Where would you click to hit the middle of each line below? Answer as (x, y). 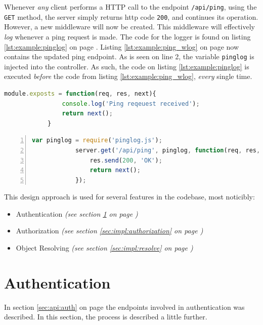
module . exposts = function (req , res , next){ (80, 93)
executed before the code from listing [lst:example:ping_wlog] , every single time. (128, 76)
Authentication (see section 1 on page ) (77, 213)
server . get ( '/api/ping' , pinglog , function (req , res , (168, 150)
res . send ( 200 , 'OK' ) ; (126, 160)
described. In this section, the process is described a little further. (106, 317)
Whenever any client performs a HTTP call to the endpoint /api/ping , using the (130, 7)
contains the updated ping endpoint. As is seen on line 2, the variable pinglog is (129, 56)
